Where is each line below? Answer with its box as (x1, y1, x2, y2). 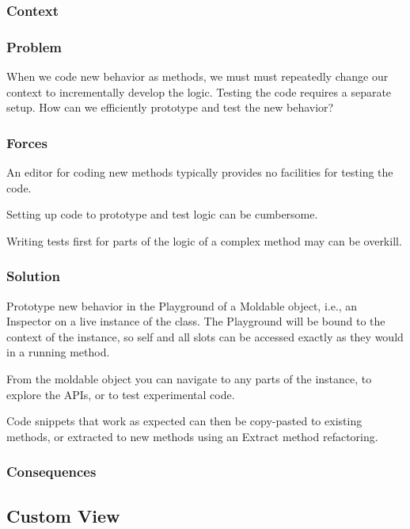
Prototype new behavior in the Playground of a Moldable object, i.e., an (6, 297, 358, 314)
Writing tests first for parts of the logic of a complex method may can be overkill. (6, 232, 402, 249)
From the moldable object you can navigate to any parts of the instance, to (6, 371, 372, 387)
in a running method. (6, 344, 110, 360)
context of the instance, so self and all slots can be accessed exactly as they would (6, 328, 404, 344)
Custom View (6, 503, 120, 527)
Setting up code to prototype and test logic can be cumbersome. (6, 206, 318, 223)
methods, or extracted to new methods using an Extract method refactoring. (6, 428, 378, 444)
